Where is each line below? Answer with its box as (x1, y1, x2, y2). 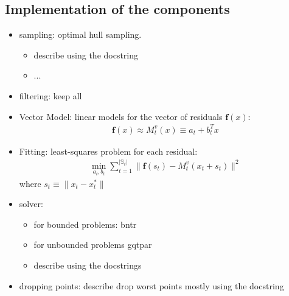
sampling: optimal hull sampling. (19, 28, 142, 41)
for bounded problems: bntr (33, 217, 137, 230)
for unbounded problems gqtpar (33, 238, 152, 251)
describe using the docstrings (33, 259, 142, 271)
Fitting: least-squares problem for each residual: (19, 144, 198, 157)
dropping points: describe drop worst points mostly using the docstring (19, 279, 284, 292)
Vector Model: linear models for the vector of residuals (19, 110, 223, 122)
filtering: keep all (19, 89, 82, 102)
